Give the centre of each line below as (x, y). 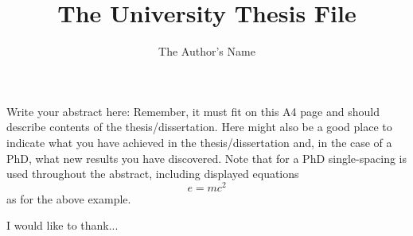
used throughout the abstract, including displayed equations (153, 174)
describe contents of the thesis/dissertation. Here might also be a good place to (199, 127)
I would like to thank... (62, 225)
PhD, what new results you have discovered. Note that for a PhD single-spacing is (207, 158)
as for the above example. (69, 198)
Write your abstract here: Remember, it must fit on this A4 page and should (193, 111)
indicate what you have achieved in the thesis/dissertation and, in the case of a (199, 142)
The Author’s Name (207, 51)
